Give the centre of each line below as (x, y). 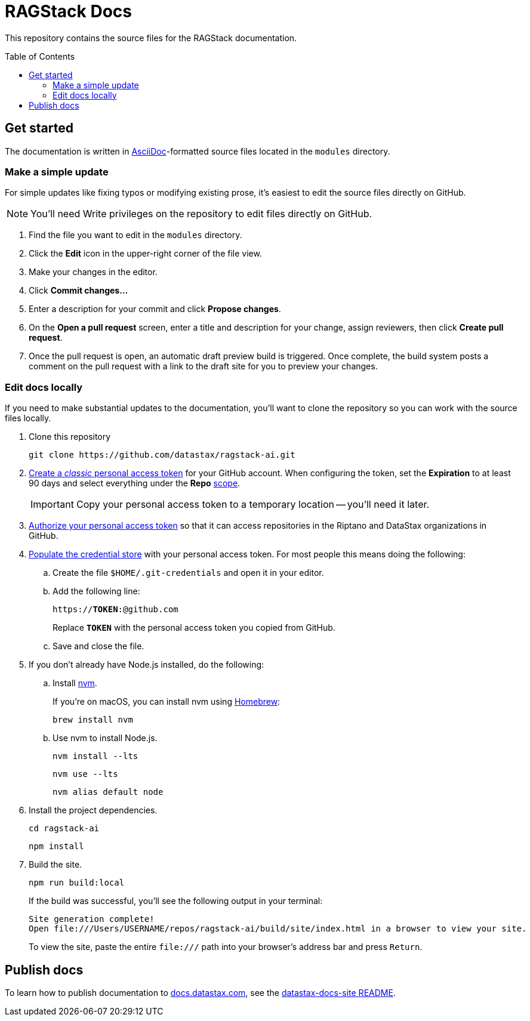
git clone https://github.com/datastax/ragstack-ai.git (162, 455)
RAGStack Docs (69, 11)
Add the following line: (96, 591)
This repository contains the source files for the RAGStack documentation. (151, 38)
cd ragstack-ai (64, 829)
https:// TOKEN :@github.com (115, 610)
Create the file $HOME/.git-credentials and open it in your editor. (188, 573)
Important (52, 505)
